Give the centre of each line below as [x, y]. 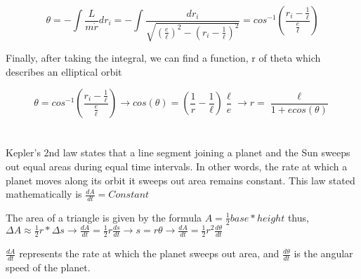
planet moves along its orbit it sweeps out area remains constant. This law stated [180, 180]
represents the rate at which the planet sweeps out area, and [149, 253]
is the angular [323, 253]
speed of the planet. [48, 267]
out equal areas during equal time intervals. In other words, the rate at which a [177, 166]
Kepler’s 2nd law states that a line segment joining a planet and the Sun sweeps [178, 152]
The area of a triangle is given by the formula [104, 217]
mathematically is [44, 194]
